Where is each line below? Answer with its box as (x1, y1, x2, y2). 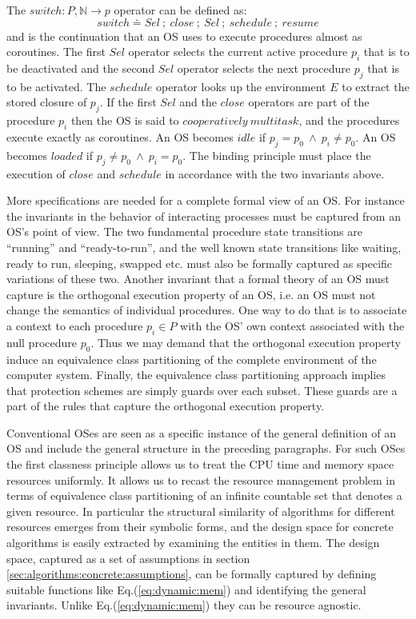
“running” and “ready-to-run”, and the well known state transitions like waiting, (6, 238, 402, 255)
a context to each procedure (6, 317, 143, 333)
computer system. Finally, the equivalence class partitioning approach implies (6, 366, 386, 383)
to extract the (342, 78, 410, 94)
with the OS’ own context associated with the (180, 317, 405, 333)
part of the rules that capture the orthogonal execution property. (6, 397, 325, 414)
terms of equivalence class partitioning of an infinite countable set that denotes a (6, 487, 402, 504)
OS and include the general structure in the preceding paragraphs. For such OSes (6, 440, 406, 457)
